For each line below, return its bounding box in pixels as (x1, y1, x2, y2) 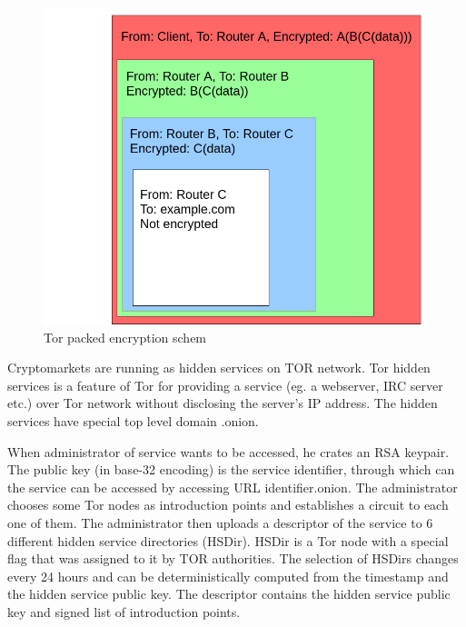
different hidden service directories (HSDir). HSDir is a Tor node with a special (7, 531, 449, 550)
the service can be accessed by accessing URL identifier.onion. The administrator (7, 477, 458, 496)
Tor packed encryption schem (44, 327, 207, 346)
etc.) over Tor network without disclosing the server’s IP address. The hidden (7, 393, 438, 413)
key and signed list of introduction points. (7, 602, 241, 621)
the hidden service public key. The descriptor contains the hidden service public (7, 584, 451, 603)
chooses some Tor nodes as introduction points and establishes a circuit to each (7, 495, 449, 514)
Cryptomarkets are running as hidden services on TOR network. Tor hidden (7, 358, 431, 377)
